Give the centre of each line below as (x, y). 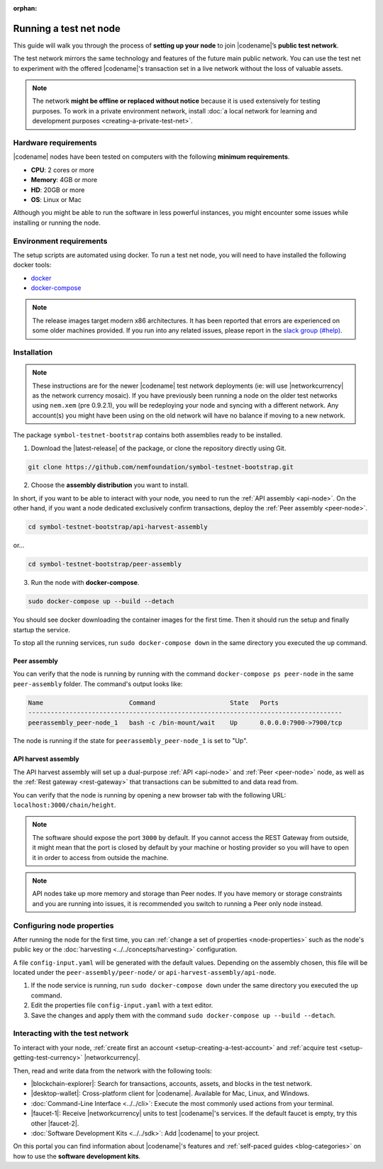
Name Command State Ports (154, 703)
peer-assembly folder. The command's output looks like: (98, 683)
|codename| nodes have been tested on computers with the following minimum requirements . (151, 157)
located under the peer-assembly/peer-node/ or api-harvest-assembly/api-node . (145, 973)
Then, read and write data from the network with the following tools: (112, 1070)
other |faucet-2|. (55, 1123)
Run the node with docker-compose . (85, 583)
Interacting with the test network (71, 1034)
